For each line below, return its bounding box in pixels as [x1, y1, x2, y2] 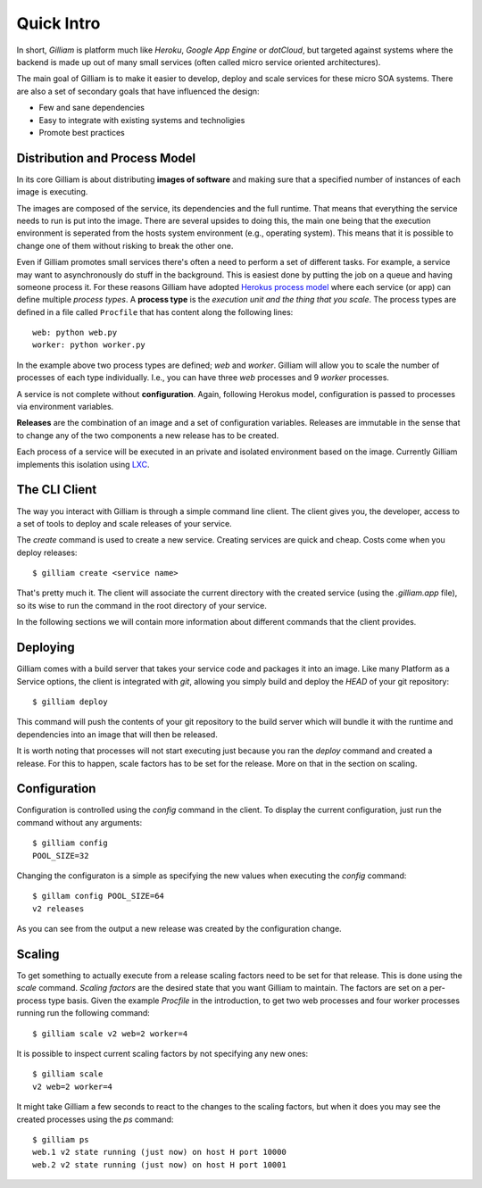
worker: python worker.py [32, 340, 146, 350]
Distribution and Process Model [16, 150, 196, 165]
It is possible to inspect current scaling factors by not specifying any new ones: [16, 1049, 309, 1059]
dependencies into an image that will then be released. [16, 728, 218, 740]
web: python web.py [32, 328, 118, 338]
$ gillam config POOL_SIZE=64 [32, 891, 165, 901]
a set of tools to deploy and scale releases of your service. [16, 518, 232, 528]
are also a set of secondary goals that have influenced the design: [16, 86, 260, 96]
